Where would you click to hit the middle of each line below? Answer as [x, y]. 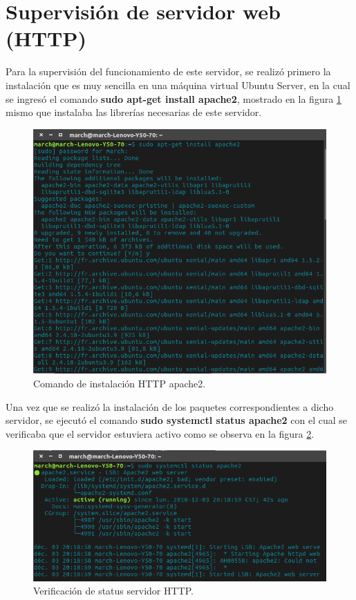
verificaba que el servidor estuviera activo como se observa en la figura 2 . [160, 433]
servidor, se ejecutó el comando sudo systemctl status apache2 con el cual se [177, 420]
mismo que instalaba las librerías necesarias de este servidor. [134, 112]
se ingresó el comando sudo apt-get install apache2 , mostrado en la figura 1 [174, 98]
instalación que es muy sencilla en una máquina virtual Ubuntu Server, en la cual [178, 85]
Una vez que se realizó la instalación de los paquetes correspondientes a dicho [170, 406]
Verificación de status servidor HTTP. [113, 591]
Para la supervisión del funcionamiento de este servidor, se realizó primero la [168, 71]
